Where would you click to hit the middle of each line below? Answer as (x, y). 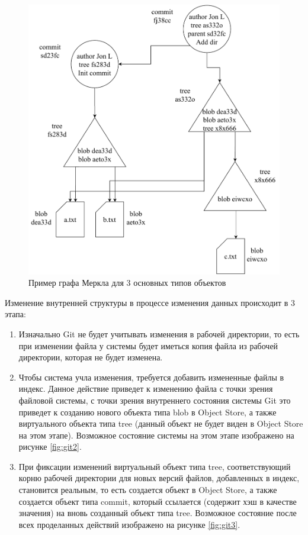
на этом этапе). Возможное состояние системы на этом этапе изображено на (156, 435)
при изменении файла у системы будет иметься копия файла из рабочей (148, 345)
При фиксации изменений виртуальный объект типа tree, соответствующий (155, 466)
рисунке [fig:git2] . (50, 447)
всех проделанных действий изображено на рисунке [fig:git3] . (129, 524)
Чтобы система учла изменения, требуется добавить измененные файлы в (151, 377)
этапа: (15, 314)
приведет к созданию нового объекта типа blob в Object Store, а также (147, 412)
